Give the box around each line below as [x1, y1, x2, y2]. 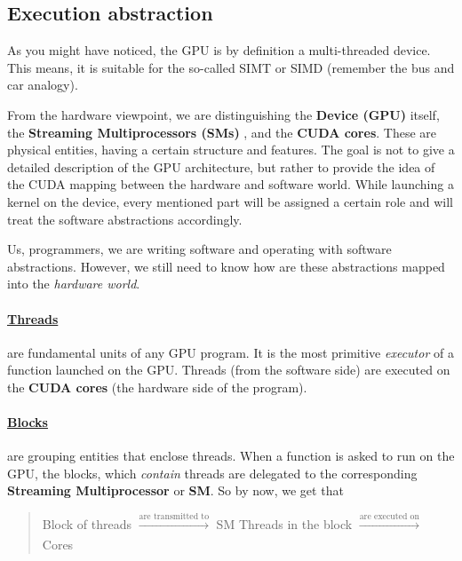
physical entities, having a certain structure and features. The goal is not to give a [7, 140, 455, 159]
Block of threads [42, 514, 132, 533]
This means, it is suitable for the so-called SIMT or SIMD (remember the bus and [7, 58, 455, 76]
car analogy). [7, 75, 78, 94]
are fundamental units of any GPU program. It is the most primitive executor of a [7, 343, 454, 361]
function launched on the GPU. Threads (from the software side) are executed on [7, 360, 450, 379]
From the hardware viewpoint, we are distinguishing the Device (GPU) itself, [7, 105, 440, 123]
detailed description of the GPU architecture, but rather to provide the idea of [7, 157, 435, 176]
